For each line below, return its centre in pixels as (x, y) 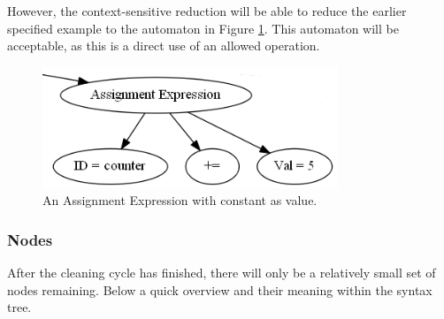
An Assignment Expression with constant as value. (180, 200)
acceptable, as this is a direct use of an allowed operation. (164, 46)
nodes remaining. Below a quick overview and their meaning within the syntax (220, 289)
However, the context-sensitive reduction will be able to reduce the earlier (207, 11)
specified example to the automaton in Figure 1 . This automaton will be (203, 28)
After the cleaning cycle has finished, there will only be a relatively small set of (222, 273)
